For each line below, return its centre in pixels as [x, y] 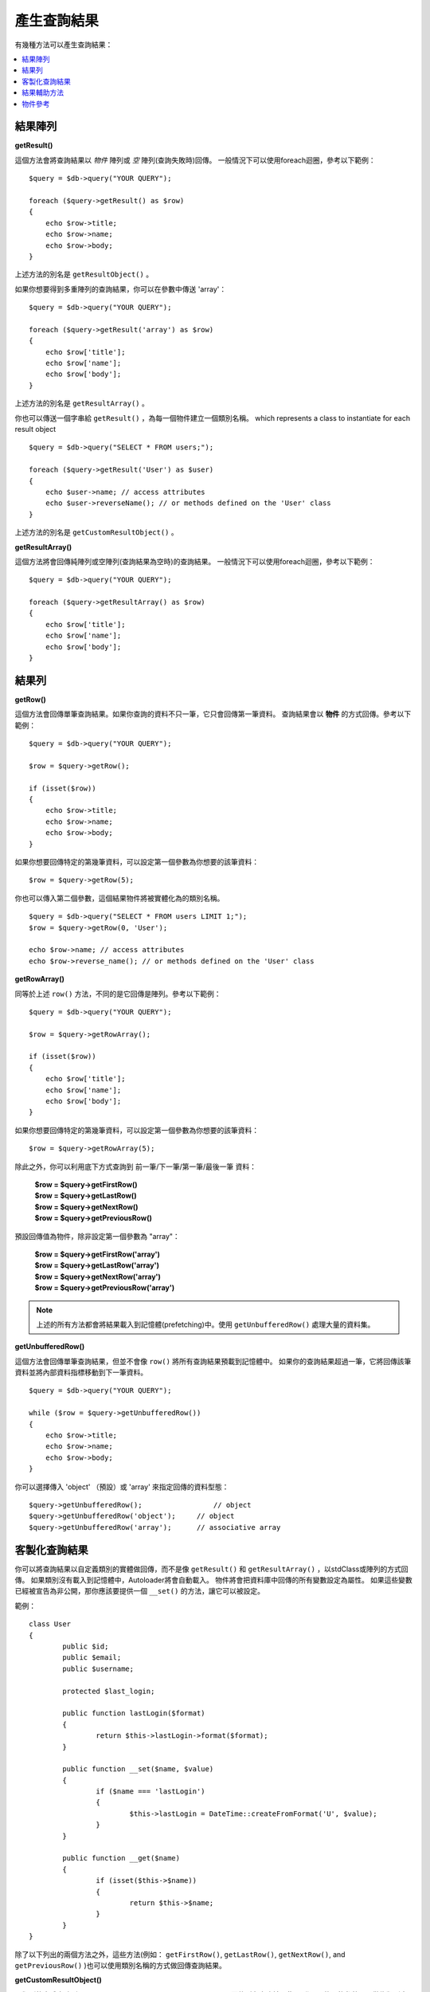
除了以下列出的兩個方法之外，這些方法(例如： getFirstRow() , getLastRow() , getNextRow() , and [180, 1954]
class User [50, 1624]
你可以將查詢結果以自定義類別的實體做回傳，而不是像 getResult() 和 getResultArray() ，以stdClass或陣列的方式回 [211, 1569]
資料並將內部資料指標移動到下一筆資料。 [81, 1372]
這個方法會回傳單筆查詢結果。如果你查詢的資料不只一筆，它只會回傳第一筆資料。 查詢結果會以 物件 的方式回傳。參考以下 [213, 714]
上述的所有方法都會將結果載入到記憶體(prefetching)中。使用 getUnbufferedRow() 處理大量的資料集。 [205, 1324]
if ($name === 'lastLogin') [151, 1792]
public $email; [92, 1658]
